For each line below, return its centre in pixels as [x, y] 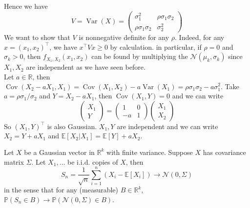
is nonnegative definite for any [124, 37]
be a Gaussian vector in [59, 152]
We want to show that [37, 37]
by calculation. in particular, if [156, 47]
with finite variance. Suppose [150, 152]
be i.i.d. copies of [93, 161]
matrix [14, 161]
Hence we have [26, 6]
